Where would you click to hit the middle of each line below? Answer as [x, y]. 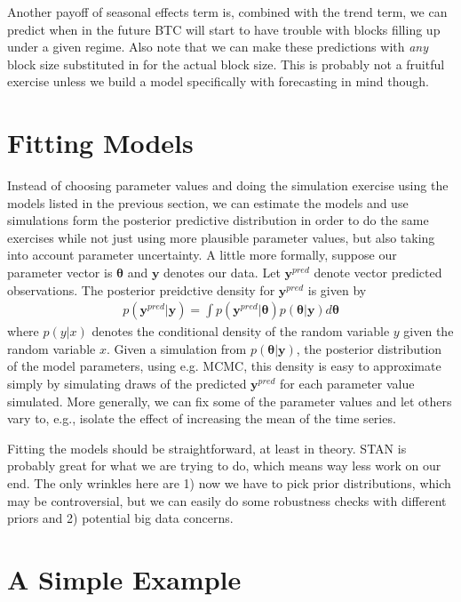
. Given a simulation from [176, 348]
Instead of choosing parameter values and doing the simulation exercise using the [228, 185]
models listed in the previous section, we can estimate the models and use [208, 202]
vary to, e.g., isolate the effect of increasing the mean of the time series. [202, 418]
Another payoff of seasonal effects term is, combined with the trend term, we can [227, 12]
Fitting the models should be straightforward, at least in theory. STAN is [207, 448]
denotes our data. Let [222, 273]
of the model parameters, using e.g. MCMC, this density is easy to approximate [224, 366]
